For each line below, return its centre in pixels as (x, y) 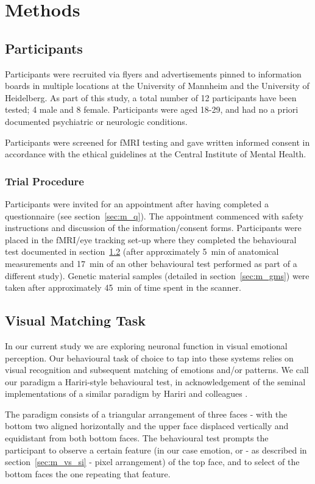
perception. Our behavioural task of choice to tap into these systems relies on (149, 358)
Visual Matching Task (75, 320)
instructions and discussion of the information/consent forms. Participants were (153, 228)
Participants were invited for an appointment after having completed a (137, 203)
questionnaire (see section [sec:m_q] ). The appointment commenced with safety (154, 215)
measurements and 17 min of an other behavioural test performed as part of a (151, 263)
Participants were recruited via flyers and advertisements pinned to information (153, 73)
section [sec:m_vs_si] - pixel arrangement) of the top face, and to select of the (152, 462)
